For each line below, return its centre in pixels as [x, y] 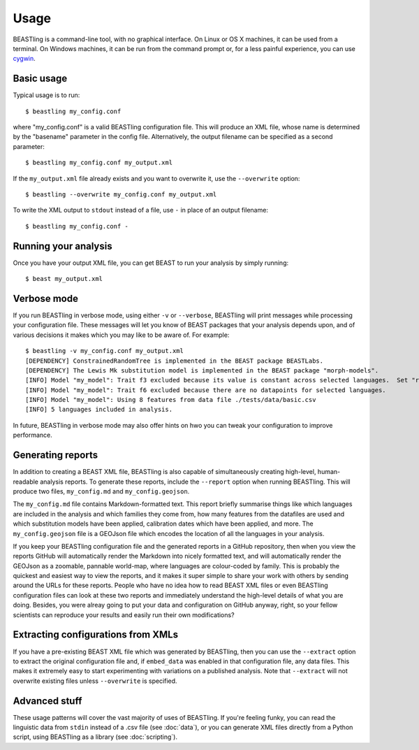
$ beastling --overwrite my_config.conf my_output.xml [121, 194]
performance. [32, 435]
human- [329, 472]
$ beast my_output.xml [64, 279]
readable [25, 482]
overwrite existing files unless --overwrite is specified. [95, 681]
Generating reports [55, 455]
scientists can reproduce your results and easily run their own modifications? [124, 614]
